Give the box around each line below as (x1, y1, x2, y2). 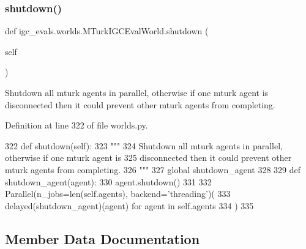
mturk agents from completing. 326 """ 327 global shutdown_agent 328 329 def (5, 163, 301, 176)
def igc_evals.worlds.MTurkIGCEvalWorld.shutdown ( (5, 24, 209, 37)
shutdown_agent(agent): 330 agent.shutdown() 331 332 (5, 175, 212, 188)
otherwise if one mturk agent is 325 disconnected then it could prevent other (5, 151, 292, 164)
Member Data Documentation (5, 229, 200, 248)
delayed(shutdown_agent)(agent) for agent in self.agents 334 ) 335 (5, 199, 254, 212)
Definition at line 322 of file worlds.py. (5, 119, 148, 132)
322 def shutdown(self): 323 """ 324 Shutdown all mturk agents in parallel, (5, 139, 283, 152)
